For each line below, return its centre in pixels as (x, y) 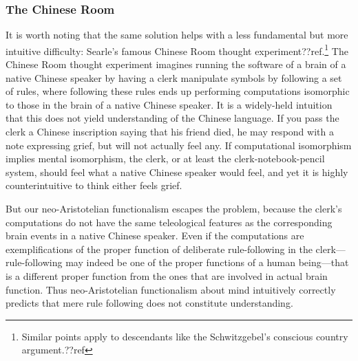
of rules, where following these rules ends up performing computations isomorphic (178, 91)
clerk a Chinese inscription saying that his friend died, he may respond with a (170, 132)
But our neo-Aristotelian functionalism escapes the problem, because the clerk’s (174, 208)
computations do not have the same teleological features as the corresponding (169, 222)
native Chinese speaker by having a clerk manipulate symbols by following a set (174, 77)
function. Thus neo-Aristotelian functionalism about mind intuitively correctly (171, 289)
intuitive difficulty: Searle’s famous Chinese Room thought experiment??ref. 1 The (177, 50)
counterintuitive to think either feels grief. (94, 185)
